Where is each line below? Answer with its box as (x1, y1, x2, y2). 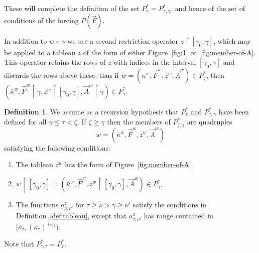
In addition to (4, 36, 47, 46)
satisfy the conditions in (133, 199, 207, 209)
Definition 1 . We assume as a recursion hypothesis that (4, 106, 179, 116)
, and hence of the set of (171, 3, 245, 13)
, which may (213, 36, 251, 46)
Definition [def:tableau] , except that (16, 210, 127, 220)
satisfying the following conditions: (4, 142, 110, 153)
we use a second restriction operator (67, 36, 179, 46)
